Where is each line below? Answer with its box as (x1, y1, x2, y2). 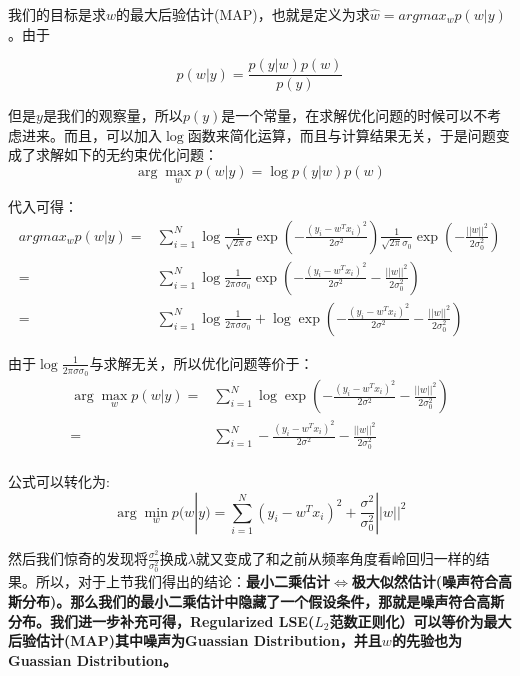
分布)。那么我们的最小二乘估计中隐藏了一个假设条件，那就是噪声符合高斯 (21, 591, 505, 612)
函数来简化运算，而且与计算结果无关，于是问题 (187, 124, 496, 145)
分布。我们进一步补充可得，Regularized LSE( (8, 610, 315, 631)
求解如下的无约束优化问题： (35, 144, 218, 165)
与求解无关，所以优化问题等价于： (89, 352, 314, 373)
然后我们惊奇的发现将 (8, 547, 148, 568)
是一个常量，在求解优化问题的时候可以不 (221, 105, 488, 126)
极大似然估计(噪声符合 (351, 571, 498, 592)
